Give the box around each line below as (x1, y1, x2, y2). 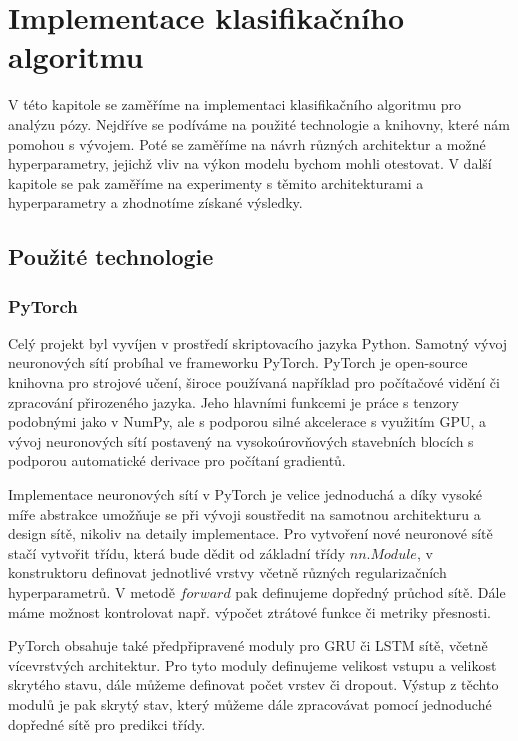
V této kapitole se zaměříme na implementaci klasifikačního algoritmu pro (8, 94, 461, 115)
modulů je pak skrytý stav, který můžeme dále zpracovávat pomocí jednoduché (8, 693, 492, 714)
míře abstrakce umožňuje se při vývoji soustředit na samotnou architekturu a (8, 503, 481, 524)
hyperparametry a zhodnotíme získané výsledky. (8, 192, 303, 213)
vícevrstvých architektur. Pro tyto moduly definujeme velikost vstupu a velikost (8, 654, 497, 675)
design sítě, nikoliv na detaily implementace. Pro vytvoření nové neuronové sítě (8, 523, 493, 544)
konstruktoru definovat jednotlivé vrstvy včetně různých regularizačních (8, 562, 447, 583)
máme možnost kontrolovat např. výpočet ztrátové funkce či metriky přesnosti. (8, 601, 492, 622)
